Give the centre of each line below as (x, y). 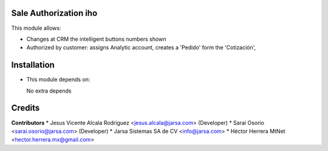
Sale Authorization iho (54, 13)
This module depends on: (58, 80)
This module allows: (36, 28)
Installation (33, 65)
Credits (26, 108)
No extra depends (49, 91)
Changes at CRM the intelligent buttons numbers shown (96, 39)
